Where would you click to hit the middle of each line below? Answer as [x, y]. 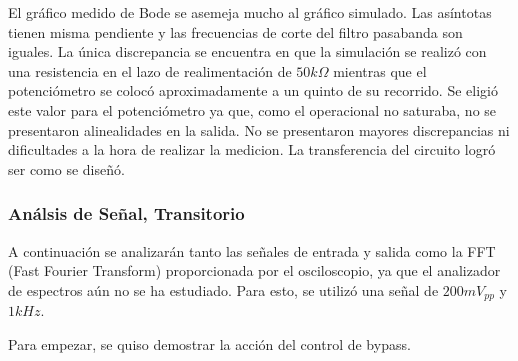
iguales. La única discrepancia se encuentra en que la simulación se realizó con [247, 51]
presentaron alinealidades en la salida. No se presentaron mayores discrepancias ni [259, 129]
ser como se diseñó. [66, 168]
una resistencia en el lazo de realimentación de [150, 70]
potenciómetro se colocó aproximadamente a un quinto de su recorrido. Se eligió [253, 90]
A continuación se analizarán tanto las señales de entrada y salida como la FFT [252, 250]
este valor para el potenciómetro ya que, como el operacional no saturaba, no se [252, 109]
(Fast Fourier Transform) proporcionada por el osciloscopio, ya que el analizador [254, 270]
